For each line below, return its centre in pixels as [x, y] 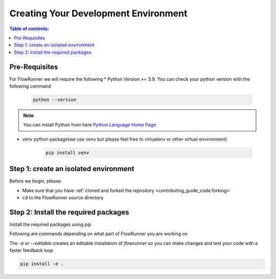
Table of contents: [29, 29]
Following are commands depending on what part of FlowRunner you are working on [99, 234]
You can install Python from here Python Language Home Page [90, 125]
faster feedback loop [31, 250]
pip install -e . [42, 264]
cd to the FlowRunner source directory [63, 198]
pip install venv [67, 153]
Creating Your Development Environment [98, 13]
